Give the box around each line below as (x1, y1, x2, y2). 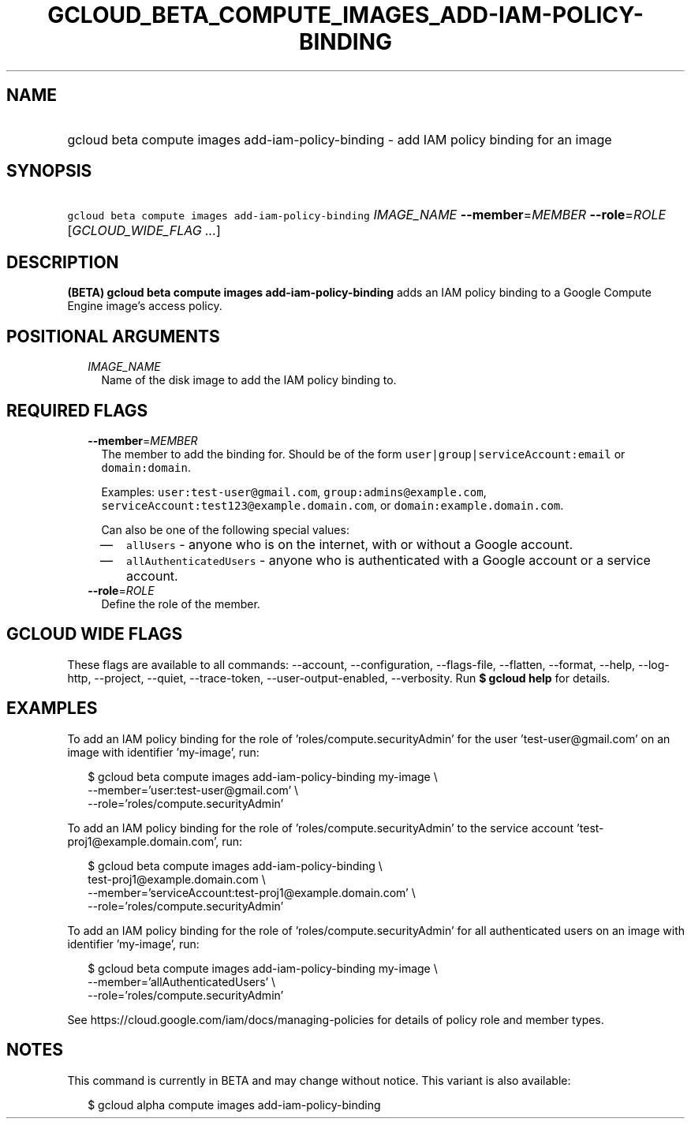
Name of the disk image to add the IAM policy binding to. (101, 373, 397, 387)
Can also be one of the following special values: (101, 522, 349, 536)
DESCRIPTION (6, 252, 119, 272)
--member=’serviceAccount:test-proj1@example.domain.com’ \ (88, 885, 416, 899)
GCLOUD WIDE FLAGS (6, 624, 183, 645)
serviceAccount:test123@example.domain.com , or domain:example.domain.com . (101, 498, 564, 512)
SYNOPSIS (6, 161, 92, 181)
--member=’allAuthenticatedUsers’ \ (88, 974, 276, 989)
